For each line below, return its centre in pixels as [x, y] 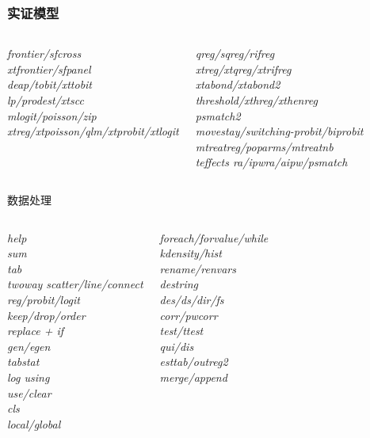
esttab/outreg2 [194, 362]
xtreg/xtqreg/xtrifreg [243, 69]
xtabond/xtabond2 [238, 84]
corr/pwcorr [189, 315]
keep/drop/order [46, 315]
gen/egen [29, 346]
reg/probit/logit [44, 299]
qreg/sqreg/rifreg [235, 53]
